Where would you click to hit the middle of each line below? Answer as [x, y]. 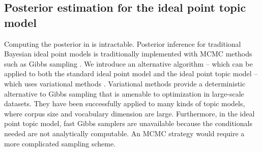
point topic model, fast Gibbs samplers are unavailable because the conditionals [128, 123]
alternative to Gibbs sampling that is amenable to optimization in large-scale [124, 93]
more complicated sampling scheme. [60, 143]
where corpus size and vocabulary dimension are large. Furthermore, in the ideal [129, 113]
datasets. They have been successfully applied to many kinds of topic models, [125, 103]
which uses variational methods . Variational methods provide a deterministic [125, 83]
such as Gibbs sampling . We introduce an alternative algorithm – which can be [128, 63]
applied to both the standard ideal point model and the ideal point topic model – [131, 73]
